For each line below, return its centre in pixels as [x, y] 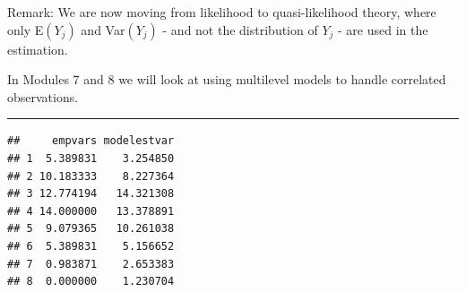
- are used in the [383, 29]
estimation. [38, 49]
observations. [43, 96]
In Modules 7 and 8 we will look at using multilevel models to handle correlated [227, 79]
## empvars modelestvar [91, 141]
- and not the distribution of [240, 29]
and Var [103, 29]
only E [26, 29]
